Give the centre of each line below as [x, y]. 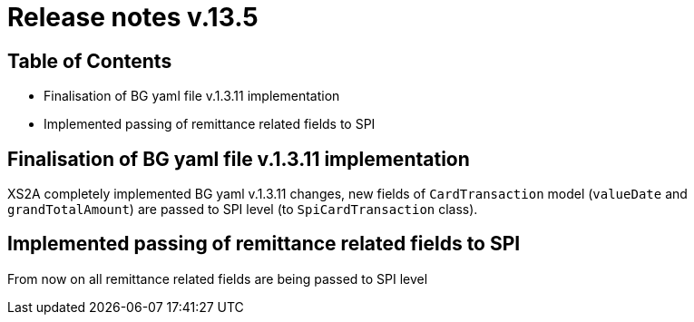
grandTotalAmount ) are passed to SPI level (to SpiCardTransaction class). [243, 210]
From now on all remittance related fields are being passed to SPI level [218, 278]
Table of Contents [90, 61]
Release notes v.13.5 [133, 17]
